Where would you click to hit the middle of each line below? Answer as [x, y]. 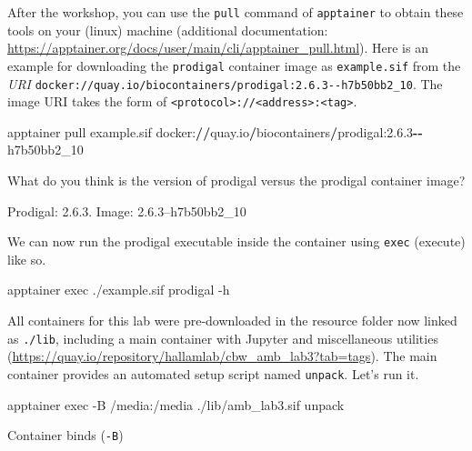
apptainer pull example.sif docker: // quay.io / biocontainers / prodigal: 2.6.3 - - [215, 131]
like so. [27, 259]
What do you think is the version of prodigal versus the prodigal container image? [236, 180]
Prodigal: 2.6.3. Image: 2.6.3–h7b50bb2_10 [127, 210]
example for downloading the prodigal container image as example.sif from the [234, 65]
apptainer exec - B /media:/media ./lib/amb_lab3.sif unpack [176, 404]
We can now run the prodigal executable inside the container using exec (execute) [236, 241]
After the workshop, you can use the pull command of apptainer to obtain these [236, 12]
